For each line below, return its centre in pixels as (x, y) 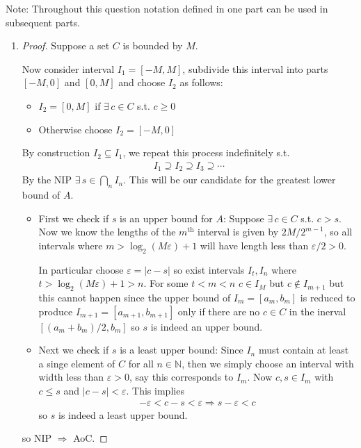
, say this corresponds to (181, 377)
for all (141, 363)
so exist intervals (209, 269)
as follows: (201, 82)
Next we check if (74, 350)
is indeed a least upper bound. (123, 414)
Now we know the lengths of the (107, 232)
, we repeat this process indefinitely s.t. (206, 152)
